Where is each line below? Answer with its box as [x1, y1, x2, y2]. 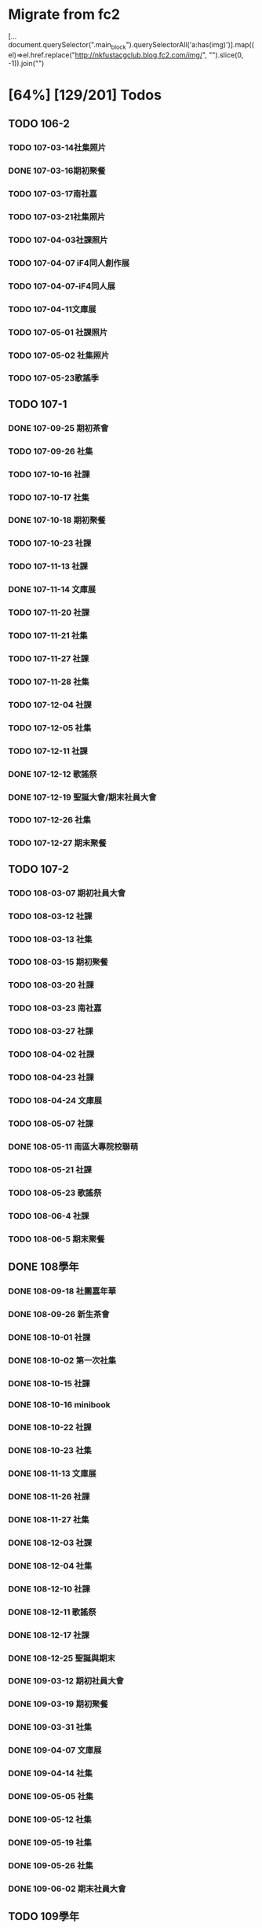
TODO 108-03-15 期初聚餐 [8, 957, 108, 968]
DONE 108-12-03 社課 [8, 1537, 93, 1548]
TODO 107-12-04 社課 [8, 699, 92, 710]
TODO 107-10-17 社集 [8, 491, 90, 502]
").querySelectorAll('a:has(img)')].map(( [126, 39, 255, 49]
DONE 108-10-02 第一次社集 [8, 1355, 116, 1366]
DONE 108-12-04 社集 [8, 1560, 93, 1571]
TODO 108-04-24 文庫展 [8, 1095, 103, 1106]
